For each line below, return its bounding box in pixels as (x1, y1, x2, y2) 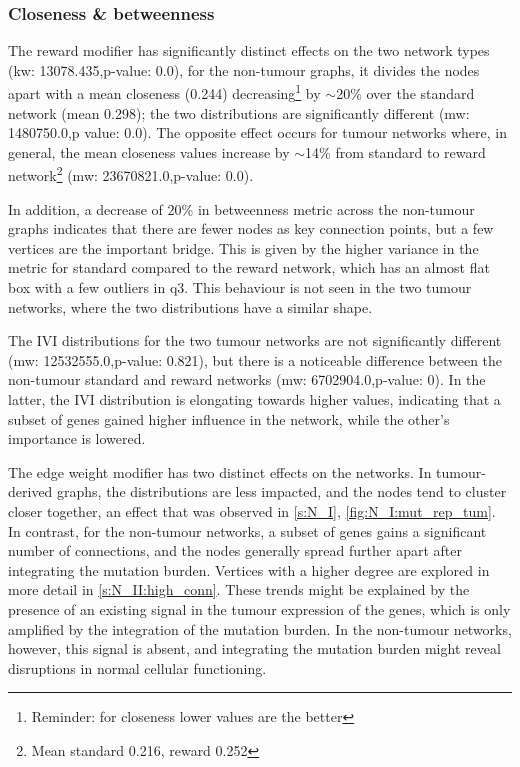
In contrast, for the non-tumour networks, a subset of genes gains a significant (8, 520, 487, 541)
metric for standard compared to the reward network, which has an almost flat (8, 257, 490, 278)
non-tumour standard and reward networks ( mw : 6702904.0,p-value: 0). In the (8, 369, 486, 390)
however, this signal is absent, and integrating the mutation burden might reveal (8, 638, 501, 659)
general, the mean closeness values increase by (8, 141, 290, 162)
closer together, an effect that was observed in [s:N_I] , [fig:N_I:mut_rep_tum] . (8, 501, 496, 521)
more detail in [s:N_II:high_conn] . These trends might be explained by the (8, 579, 470, 600)
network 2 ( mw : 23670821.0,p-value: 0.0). (8, 162, 254, 186)
